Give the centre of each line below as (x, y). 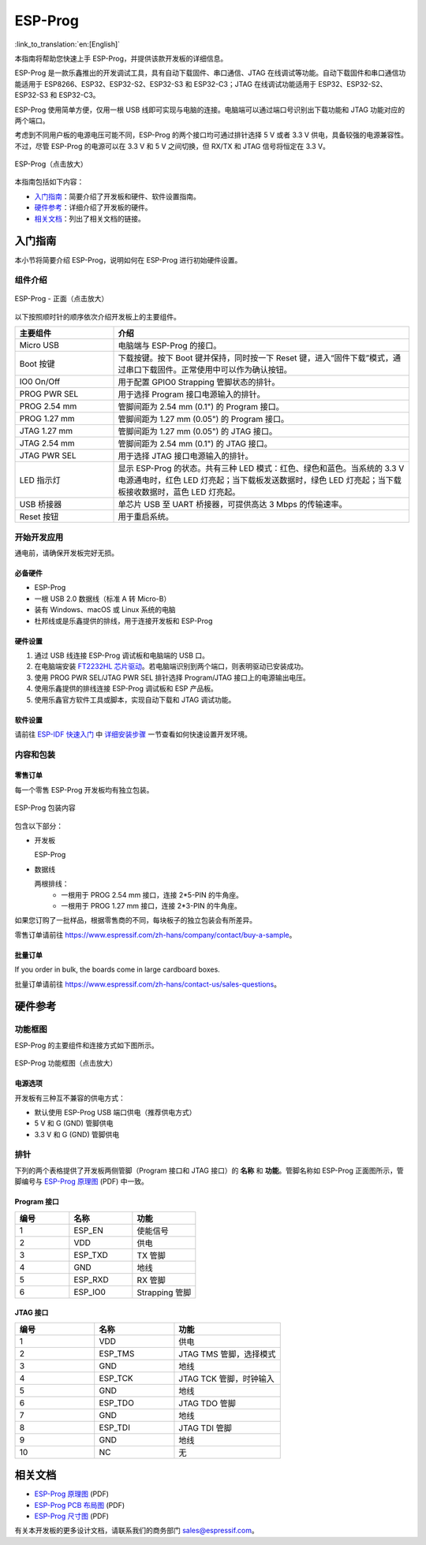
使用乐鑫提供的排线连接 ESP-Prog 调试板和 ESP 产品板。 (126, 689)
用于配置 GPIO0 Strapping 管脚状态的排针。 (199, 383)
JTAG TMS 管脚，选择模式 (227, 1354)
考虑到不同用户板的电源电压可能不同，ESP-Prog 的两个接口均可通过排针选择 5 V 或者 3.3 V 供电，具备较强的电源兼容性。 (211, 135)
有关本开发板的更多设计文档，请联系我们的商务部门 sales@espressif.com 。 (137, 1531)
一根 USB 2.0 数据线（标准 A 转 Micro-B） (103, 599)
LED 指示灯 (40, 480)
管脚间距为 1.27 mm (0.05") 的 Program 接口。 (204, 420)
